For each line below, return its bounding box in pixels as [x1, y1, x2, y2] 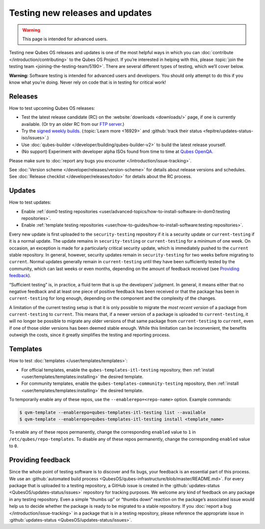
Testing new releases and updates [9, 7, 152, 18]
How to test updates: [9, 199, 52, 205]
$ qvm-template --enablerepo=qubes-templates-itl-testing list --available [19, 410, 206, 415]
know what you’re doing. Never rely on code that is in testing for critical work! [9, 79, 166, 85]
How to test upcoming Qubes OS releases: [9, 105, 95, 111]
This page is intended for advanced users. [22, 36, 108, 42]
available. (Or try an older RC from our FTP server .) [21, 121, 125, 127]
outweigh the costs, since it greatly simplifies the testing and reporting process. [9, 332, 170, 338]
